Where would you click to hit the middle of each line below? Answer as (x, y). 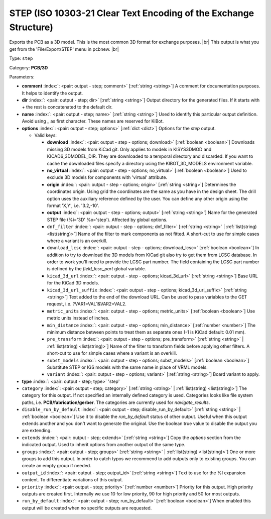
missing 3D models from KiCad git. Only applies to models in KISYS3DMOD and (129, 149)
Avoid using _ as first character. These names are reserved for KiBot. (93, 121)
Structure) (31, 27)
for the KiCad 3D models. (73, 283)
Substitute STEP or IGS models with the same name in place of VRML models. (127, 367)
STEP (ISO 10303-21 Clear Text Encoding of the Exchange (132, 13)
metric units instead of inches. (78, 318)
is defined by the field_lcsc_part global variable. (97, 269)
